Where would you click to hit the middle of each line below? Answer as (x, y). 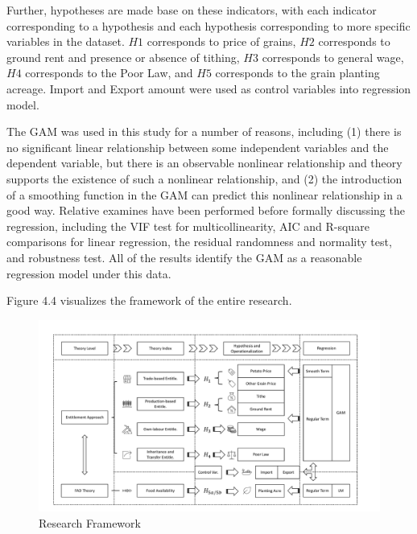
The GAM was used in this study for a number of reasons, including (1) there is (204, 131)
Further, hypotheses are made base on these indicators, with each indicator (192, 10)
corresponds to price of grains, (221, 41)
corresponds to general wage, (333, 57)
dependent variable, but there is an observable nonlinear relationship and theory (204, 163)
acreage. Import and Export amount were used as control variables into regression (209, 88)
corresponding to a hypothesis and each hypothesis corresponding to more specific (208, 25)
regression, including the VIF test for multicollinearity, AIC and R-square (188, 226)
